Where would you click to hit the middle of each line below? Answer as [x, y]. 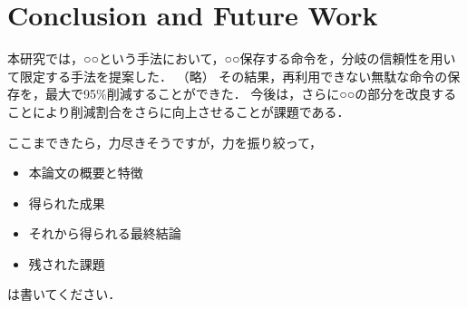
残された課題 [67, 263]
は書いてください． [64, 294]
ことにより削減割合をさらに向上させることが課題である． [179, 111]
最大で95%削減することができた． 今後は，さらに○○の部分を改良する [251, 94]
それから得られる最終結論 [105, 233]
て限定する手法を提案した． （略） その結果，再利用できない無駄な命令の [228, 76]
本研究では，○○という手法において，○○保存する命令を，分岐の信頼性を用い [232, 58]
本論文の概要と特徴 [86, 173]
